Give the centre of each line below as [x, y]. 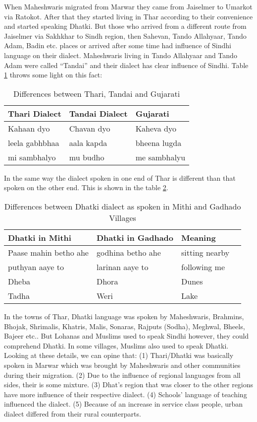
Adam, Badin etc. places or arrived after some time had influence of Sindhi [118, 45]
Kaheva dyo [156, 128]
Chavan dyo [90, 128]
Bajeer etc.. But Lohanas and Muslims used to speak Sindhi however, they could [127, 336]
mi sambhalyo [32, 157]
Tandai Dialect [98, 113]
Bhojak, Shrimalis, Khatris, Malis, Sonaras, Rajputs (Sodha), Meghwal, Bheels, [125, 326]
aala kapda [88, 142]
